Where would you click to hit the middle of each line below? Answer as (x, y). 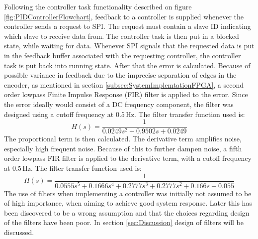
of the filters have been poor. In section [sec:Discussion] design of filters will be (124, 222)
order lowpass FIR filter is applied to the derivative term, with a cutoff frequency (128, 158)
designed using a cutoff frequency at (59, 114)
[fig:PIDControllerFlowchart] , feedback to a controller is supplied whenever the (124, 16)
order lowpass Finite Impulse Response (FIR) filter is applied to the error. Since (126, 94)
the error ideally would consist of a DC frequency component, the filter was (119, 104)
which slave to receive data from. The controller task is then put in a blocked (122, 36)
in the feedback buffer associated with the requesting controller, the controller (123, 55)
